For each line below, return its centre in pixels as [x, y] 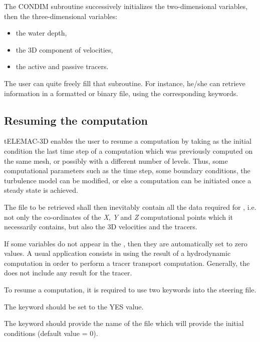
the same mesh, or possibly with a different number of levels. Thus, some [116, 160]
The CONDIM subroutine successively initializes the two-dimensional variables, [126, 6]
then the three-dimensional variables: [61, 16]
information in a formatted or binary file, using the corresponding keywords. [121, 93]
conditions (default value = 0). [51, 333]
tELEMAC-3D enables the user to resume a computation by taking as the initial [128, 141]
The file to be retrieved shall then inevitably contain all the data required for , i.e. [130, 207]
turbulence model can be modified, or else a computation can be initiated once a [128, 180]
